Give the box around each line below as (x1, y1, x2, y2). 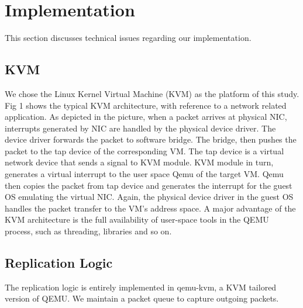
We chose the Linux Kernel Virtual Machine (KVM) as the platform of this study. (5, 87, 299, 99)
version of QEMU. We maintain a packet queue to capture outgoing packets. (5, 292, 279, 304)
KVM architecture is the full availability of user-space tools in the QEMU (5, 213, 269, 226)
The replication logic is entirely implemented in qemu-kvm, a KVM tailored (5, 281, 277, 293)
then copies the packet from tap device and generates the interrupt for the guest (5, 179, 292, 191)
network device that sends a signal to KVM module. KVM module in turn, (5, 156, 274, 168)
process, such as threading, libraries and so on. (5, 225, 172, 237)
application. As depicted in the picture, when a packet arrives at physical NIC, (5, 110, 287, 123)
